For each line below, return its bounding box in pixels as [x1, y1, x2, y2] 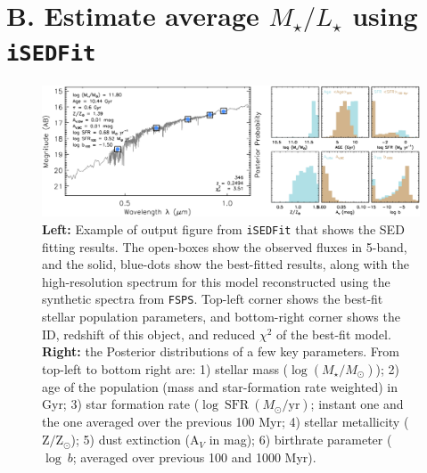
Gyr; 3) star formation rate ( [42, 395, 200, 413]
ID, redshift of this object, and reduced [42, 324, 256, 343]
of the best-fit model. [276, 324, 391, 343]
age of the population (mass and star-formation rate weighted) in [42, 377, 398, 396]
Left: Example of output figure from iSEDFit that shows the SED [42, 220, 405, 239]
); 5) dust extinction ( [70, 430, 191, 449]
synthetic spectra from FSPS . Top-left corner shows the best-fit [42, 290, 383, 308]
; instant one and [310, 395, 404, 413]
